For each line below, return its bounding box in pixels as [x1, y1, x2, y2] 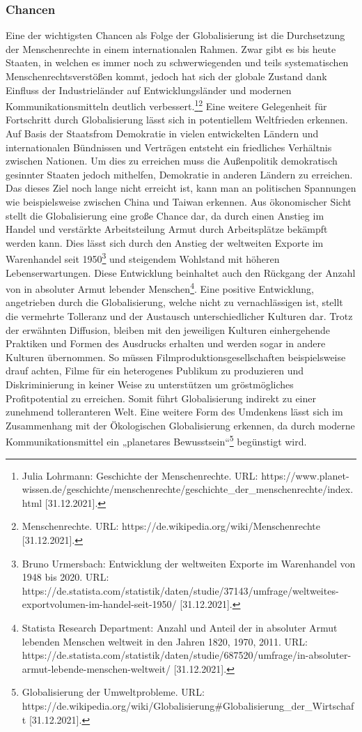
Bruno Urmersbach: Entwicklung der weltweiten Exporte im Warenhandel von [22, 556, 356, 570]
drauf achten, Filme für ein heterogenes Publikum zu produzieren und [6, 363, 304, 378]
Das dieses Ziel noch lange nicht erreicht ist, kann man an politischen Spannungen [6, 181, 356, 195]
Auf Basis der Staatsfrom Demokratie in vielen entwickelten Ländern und [6, 126, 319, 141]
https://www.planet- [261, 468, 349, 482]
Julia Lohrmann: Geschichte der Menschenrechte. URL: [22, 468, 258, 482]
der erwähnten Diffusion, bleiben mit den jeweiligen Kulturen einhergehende [6, 322, 330, 337]
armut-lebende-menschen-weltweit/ [22, 661, 171, 676]
